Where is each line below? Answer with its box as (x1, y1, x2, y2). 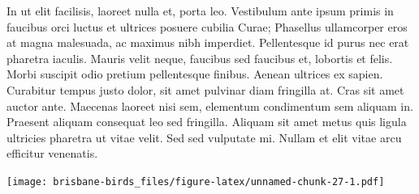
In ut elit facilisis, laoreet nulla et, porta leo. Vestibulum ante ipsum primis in (6, 2, 394, 19)
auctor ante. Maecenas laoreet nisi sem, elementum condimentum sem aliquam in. (6, 97, 413, 114)
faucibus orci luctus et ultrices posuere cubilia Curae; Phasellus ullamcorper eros (6, 18, 408, 35)
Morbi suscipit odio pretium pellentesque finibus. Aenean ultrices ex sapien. (6, 65, 383, 82)
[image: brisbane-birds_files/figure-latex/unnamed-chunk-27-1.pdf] (6, 175, 385, 188)
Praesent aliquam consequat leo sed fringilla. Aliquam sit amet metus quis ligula (6, 113, 407, 130)
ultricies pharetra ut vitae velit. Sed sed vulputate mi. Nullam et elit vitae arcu (6, 129, 402, 145)
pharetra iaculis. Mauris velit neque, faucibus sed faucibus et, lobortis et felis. (6, 49, 393, 66)
